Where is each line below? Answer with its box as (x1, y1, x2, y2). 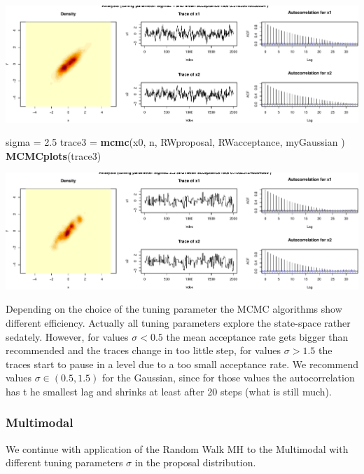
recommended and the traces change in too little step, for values (6, 343, 281, 358)
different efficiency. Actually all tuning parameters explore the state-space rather (6, 316, 351, 330)
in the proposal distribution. (134, 455, 256, 470)
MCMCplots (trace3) (6, 148, 101, 163)
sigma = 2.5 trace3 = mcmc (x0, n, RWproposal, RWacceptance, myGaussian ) (6, 135, 345, 149)
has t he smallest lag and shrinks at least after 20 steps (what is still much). (6, 384, 332, 398)
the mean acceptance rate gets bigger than (166, 329, 349, 344)
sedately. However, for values (6, 329, 129, 344)
